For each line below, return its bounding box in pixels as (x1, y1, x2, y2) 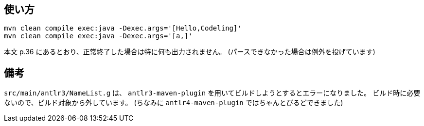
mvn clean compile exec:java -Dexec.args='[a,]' (4, 32, 193, 40)
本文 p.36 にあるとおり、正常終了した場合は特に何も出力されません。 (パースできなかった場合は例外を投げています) (4, 47, 375, 56)
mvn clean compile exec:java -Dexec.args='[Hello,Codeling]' (4, 24, 242, 32)
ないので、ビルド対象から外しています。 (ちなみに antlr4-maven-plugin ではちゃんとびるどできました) (4, 98, 343, 107)
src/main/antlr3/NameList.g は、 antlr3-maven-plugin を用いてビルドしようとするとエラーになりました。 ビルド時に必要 (4, 89, 421, 97)
